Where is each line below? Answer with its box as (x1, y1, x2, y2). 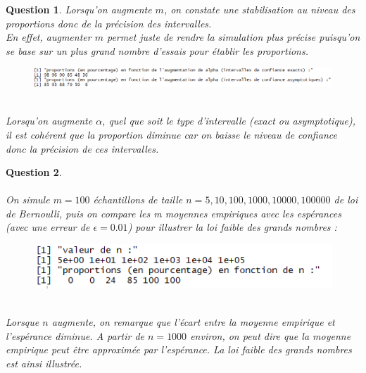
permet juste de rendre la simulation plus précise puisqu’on (106, 30, 360, 44)
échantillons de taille (93, 192, 183, 207)
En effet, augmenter (6, 30, 91, 44)
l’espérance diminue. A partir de (6, 328, 145, 343)
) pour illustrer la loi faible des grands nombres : (127, 220, 337, 234)
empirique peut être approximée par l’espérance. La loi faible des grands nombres (6, 342, 352, 357)
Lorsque (6, 315, 39, 329)
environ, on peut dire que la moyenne (190, 328, 351, 343)
